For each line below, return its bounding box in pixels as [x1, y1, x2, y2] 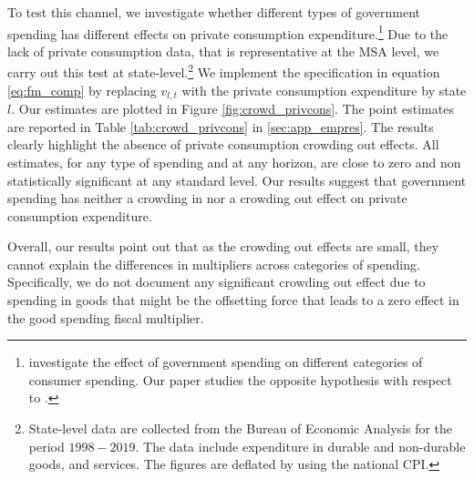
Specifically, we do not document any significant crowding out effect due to [7, 272, 426, 291]
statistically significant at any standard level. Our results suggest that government [7, 170, 467, 189]
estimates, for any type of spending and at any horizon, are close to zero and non [7, 152, 461, 171]
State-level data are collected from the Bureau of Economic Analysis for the [28, 419, 453, 438]
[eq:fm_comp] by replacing [7, 80, 157, 99]
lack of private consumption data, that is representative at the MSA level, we [7, 41, 439, 60]
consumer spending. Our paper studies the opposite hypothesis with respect [28, 370, 452, 389]
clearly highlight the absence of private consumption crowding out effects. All [7, 135, 439, 154]
